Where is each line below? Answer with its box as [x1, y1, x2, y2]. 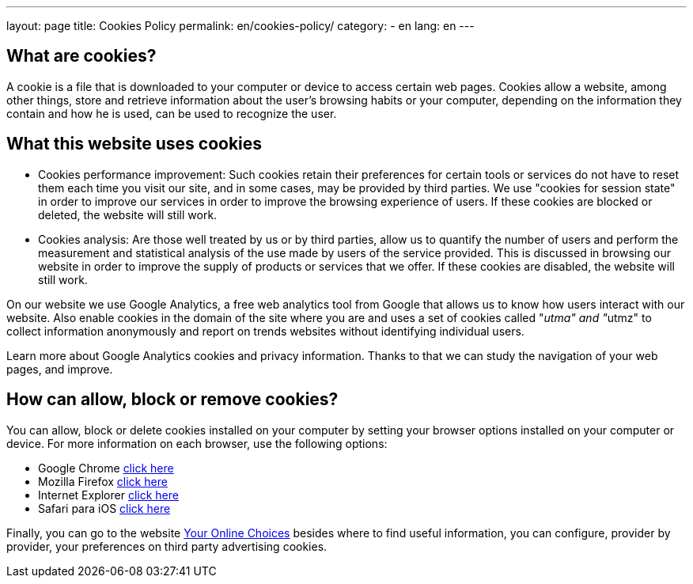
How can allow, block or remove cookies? [6, 389, 339, 410]
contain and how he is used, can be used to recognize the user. [6, 106, 337, 120]
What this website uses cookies [6, 134, 263, 154]
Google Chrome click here [38, 461, 174, 475]
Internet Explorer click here [38, 487, 179, 502]
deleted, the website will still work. [38, 207, 218, 222]
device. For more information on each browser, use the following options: [6, 436, 388, 450]
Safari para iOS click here [38, 501, 171, 515]
